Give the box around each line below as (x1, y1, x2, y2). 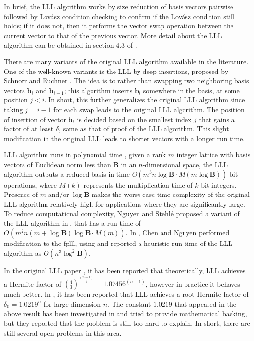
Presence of (4, 189, 38, 199)
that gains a (199, 114, 235, 124)
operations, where (4, 179, 57, 190)
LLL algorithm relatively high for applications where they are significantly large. (4, 198, 245, 209)
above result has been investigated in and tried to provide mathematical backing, (4, 308, 247, 318)
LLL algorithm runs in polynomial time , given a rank (4, 149, 166, 160)
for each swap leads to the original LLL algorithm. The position (53, 104, 245, 114)
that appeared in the (174, 298, 236, 309)
